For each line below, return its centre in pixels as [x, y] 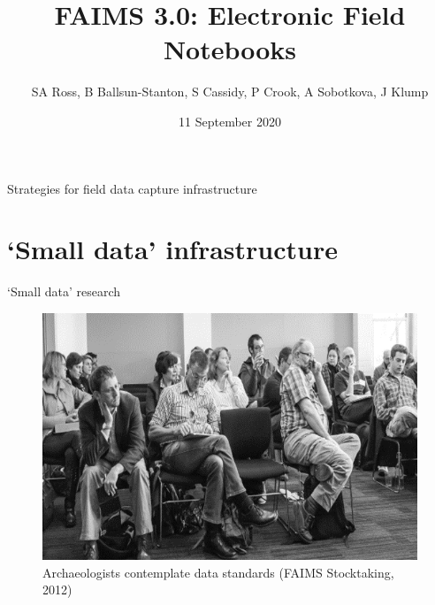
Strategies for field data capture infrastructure [132, 188]
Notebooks [230, 49]
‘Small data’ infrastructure [172, 249]
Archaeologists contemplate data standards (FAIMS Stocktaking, [218, 572]
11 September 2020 [230, 121]
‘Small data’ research [64, 291]
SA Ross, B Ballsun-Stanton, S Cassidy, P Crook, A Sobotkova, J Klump [230, 92]
